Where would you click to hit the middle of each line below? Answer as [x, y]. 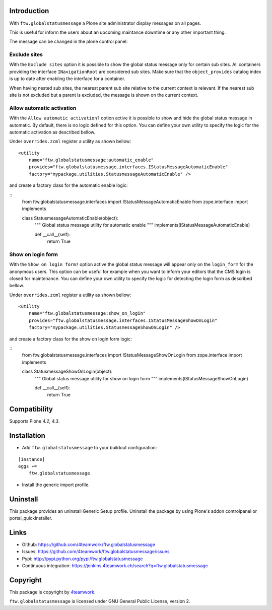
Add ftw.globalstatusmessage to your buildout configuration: [89, 448]
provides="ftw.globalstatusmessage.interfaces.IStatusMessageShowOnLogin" [123, 320]
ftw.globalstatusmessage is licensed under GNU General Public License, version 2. [100, 601]
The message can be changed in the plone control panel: [69, 42]
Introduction [29, 11]
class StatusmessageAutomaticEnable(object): [70, 218]
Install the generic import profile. [56, 485]
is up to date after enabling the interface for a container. [67, 79]
